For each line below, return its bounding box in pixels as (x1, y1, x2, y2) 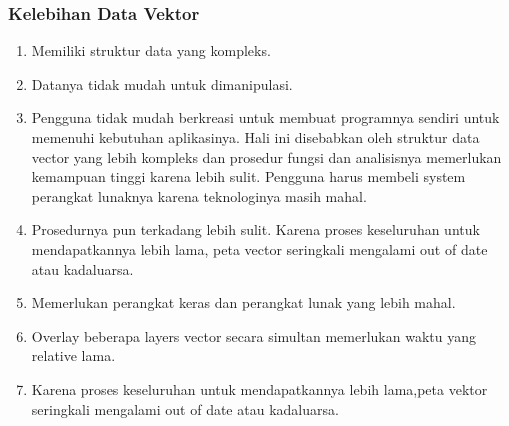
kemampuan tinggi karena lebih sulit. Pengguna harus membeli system (31, 166, 466, 187)
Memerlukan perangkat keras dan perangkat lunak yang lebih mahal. (31, 292, 456, 313)
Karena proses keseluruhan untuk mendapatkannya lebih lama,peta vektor (31, 378, 488, 399)
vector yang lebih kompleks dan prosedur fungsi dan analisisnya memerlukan (31, 146, 502, 167)
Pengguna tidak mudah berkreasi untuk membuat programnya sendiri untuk (31, 107, 500, 128)
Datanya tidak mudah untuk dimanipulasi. (31, 73, 293, 94)
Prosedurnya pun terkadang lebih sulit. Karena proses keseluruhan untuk (31, 219, 480, 240)
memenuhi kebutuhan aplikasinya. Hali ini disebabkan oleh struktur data (31, 127, 480, 147)
